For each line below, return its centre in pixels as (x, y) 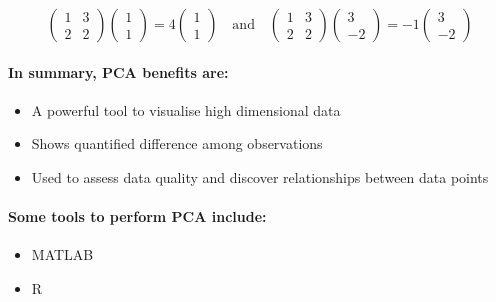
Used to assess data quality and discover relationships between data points (260, 176)
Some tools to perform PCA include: (137, 216)
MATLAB (62, 254)
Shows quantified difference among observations (177, 143)
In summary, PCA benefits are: (118, 71)
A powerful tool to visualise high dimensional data (186, 109)
